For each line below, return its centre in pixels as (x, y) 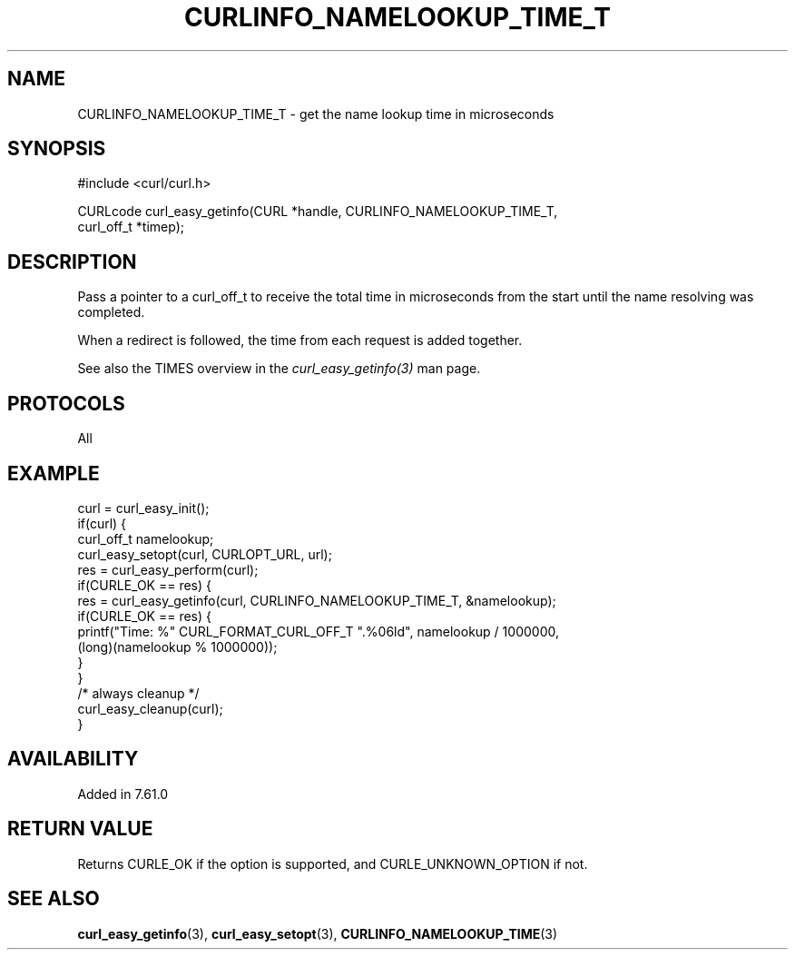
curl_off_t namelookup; (146, 538)
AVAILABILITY (73, 759)
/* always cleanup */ (138, 693)
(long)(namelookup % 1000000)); (177, 646)
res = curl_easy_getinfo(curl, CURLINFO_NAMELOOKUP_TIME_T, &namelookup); (317, 600)
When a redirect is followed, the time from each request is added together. (300, 340)
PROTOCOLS (66, 403)
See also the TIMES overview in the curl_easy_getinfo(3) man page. (279, 369)
